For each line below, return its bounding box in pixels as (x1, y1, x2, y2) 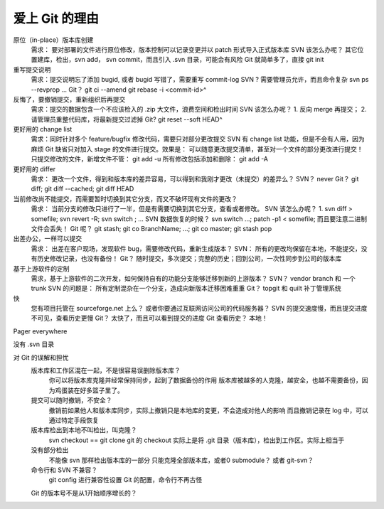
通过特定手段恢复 (48, 416, 99, 424)
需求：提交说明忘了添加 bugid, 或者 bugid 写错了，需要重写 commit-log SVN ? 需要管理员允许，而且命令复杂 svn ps (31, 75, 369, 84)
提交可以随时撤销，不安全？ (31, 396, 112, 404)
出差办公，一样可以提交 (13, 235, 82, 243)
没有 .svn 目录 (13, 340, 55, 348)
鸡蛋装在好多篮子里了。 (54, 386, 124, 395)
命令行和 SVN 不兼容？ (31, 466, 98, 474)
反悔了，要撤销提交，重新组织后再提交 (13, 95, 126, 103)
